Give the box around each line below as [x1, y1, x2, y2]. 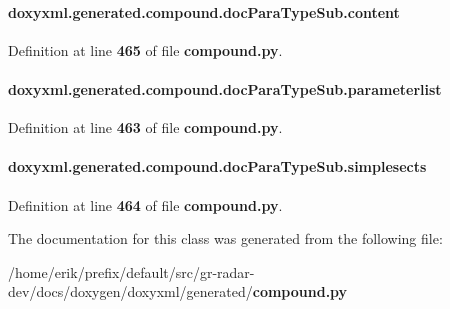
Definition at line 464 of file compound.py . [8, 194, 283, 215]
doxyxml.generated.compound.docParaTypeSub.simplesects [8, 156, 427, 177]
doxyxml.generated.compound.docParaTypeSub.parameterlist [8, 78, 442, 99]
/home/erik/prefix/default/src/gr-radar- [8, 261, 255, 282]
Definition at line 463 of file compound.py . [8, 117, 283, 138]
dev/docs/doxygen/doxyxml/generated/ [8, 281, 253, 302]
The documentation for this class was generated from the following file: [8, 228, 443, 249]
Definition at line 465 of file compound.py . [8, 39, 283, 60]
